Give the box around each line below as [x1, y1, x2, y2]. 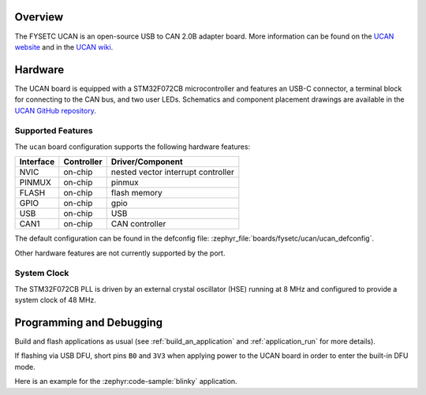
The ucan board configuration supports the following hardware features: [14, 142, 251, 151]
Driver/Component [110, 156, 183, 167]
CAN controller [110, 218, 166, 229]
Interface [19, 156, 55, 167]
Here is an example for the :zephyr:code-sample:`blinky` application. [14, 377, 237, 386]
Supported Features [14, 125, 94, 136]
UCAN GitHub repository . [14, 106, 96, 115]
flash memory [110, 188, 163, 199]
